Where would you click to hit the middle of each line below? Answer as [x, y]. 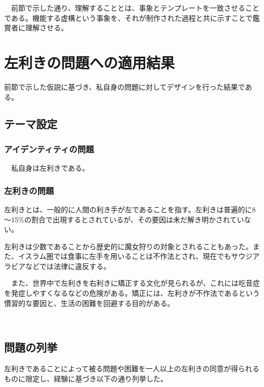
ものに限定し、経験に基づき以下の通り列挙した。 [86, 378]
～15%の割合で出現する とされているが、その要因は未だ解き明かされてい [124, 219]
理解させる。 [46, 28]
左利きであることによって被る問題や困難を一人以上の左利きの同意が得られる [132, 369]
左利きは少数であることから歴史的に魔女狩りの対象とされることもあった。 [128, 246]
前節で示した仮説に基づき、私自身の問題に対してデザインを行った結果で [125, 86]
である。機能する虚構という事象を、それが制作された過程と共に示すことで [128, 17]
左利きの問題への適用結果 [90, 62]
